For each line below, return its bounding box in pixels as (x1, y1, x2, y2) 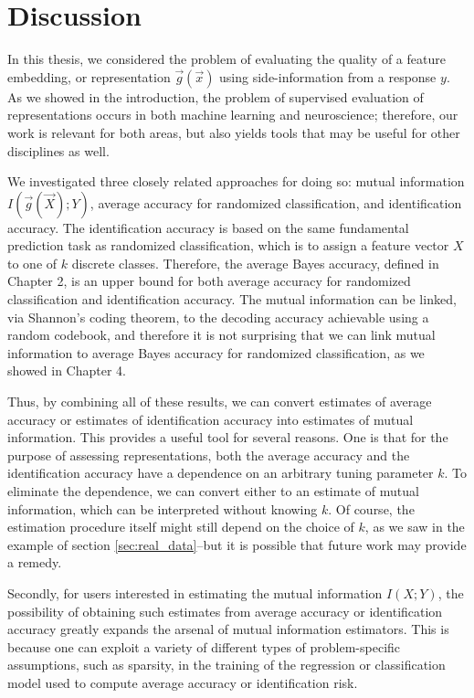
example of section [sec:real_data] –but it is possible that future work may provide (7, 534, 467, 554)
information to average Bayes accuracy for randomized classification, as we (7, 343, 425, 362)
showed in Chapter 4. (7, 361, 127, 380)
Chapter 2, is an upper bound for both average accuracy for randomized (7, 271, 411, 291)
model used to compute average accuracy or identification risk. (7, 672, 358, 692)
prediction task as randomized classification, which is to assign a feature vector (7, 236, 449, 255)
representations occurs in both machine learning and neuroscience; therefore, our (7, 105, 458, 124)
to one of (7, 253, 58, 272)
